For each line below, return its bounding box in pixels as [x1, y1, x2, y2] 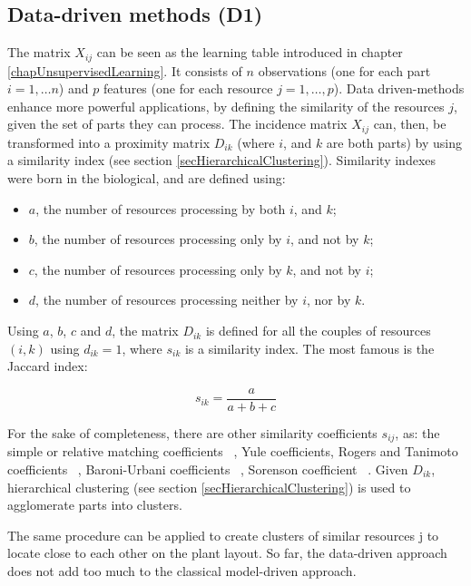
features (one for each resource [103, 79, 273, 98]
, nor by [307, 290, 351, 309]
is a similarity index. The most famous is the [184, 338, 435, 357]
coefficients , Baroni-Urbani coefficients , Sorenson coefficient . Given [7, 459, 408, 478]
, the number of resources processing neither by [35, 290, 299, 309]
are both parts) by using [326, 132, 463, 151]
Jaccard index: [7, 356, 88, 376]
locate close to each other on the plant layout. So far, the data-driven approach [7, 543, 447, 562]
